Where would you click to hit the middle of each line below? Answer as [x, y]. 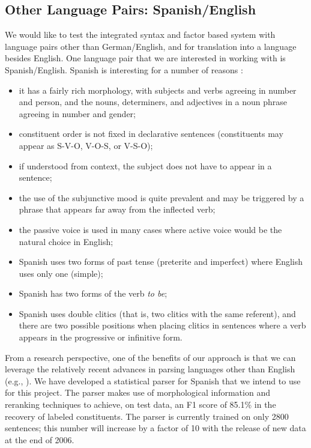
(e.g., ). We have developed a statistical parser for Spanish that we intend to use [153, 380]
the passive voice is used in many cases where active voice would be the [150, 229]
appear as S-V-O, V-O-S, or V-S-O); [86, 145]
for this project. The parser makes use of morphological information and [137, 392]
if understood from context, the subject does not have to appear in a [145, 165]
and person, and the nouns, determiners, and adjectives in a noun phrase [153, 102]
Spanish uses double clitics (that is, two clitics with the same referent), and [157, 313]
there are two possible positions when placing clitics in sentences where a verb [162, 325]
